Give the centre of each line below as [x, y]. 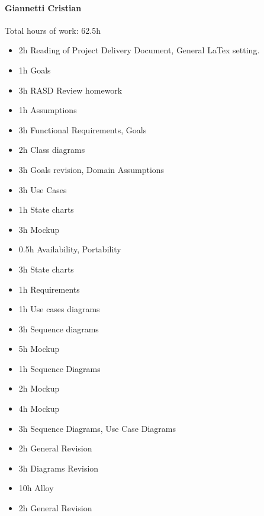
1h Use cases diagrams [59, 309]
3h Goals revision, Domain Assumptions [91, 169]
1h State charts [46, 209]
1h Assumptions [48, 110]
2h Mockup [39, 388]
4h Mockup [39, 408]
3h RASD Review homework [70, 90]
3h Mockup [39, 229]
